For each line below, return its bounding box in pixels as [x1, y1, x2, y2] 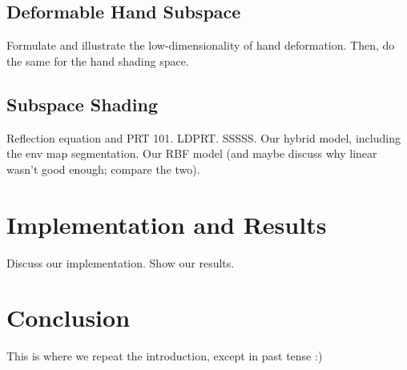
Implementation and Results [6, 207, 327, 240]
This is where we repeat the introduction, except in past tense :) [6, 348, 323, 364]
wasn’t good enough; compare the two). [6, 160, 200, 177]
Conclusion [6, 301, 131, 334]
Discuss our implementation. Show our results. [6, 254, 235, 271]
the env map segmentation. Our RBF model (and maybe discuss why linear [6, 145, 377, 162]
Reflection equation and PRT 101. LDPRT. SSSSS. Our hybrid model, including [6, 129, 401, 146]
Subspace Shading [6, 91, 158, 116]
